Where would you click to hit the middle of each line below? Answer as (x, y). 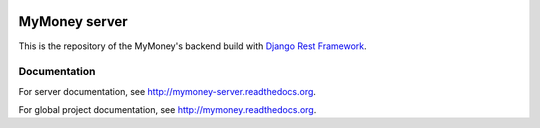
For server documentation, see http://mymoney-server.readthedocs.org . (167, 91)
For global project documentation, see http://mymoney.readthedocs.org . (167, 110)
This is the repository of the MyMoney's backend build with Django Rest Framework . (192, 46)
